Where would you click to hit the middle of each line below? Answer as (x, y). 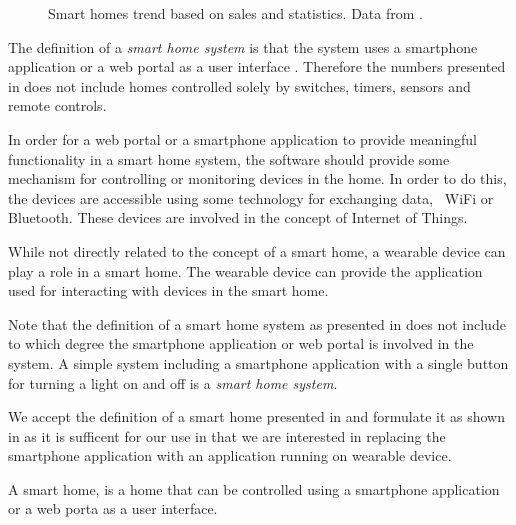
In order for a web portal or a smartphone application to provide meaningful (243, 138)
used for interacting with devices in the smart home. (168, 290)
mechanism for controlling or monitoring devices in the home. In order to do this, (257, 178)
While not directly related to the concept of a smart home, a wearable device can (257, 250)
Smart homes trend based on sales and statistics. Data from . (235, 13)
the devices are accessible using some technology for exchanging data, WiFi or (251, 197)
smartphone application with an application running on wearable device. (230, 455)
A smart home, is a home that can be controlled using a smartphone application (254, 488)
